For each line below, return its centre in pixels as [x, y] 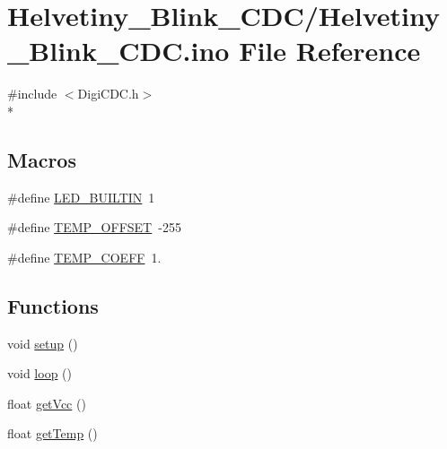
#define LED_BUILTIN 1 [81, 197]
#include [32, 94]
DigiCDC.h [108, 94]
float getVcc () [47, 403]
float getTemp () [53, 433]
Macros [42, 159]
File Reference [330, 51]
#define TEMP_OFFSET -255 [94, 227]
